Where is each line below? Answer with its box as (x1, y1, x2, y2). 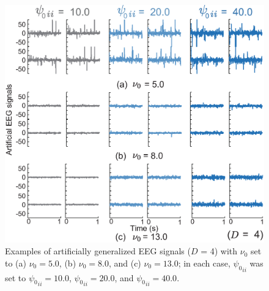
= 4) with (201, 245, 238, 257)
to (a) (5, 256, 26, 269)
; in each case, (178, 256, 230, 269)
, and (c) (108, 256, 141, 269)
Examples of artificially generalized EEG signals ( (5, 245, 191, 257)
